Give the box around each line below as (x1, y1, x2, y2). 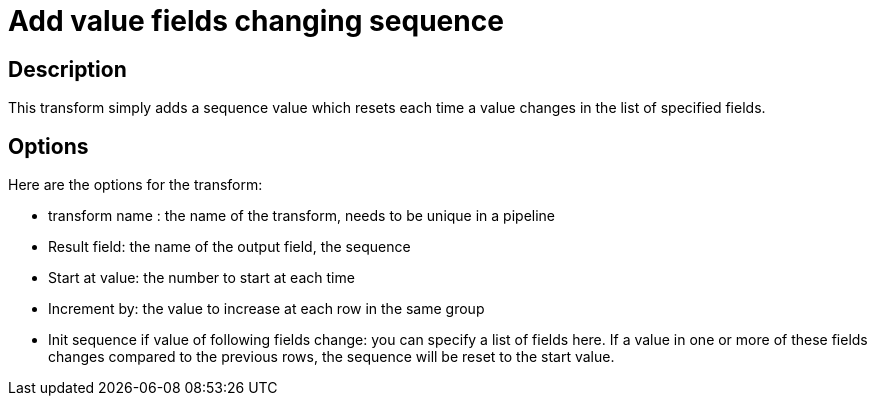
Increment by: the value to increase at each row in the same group (48, 300, 485, 318)
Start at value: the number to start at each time (48, 269, 355, 287)
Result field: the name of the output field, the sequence (48, 238, 411, 256)
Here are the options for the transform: (8, 176, 263, 194)
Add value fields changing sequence (8, 4, 504, 38)
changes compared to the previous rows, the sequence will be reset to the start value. (48, 348, 615, 366)
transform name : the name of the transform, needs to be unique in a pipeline (48, 207, 556, 225)
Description (8, 56, 127, 82)
